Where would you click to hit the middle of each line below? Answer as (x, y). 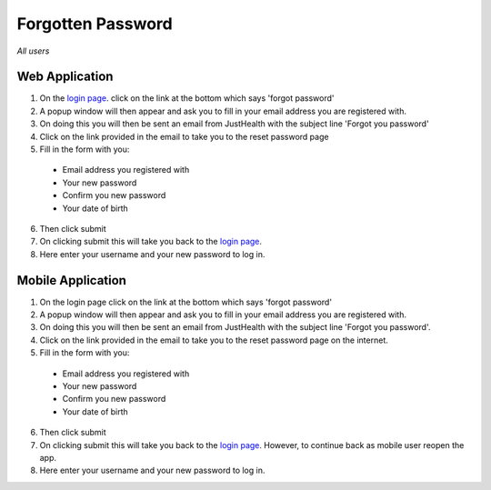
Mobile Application (72, 280)
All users (33, 51)
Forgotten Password (95, 24)
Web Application (65, 77)
